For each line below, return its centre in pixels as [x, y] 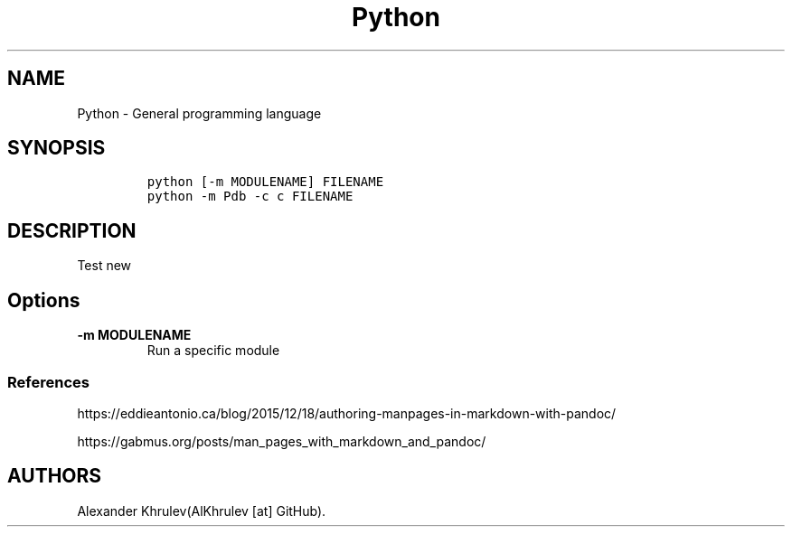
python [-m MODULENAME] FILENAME [265, 182]
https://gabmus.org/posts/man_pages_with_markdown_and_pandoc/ [282, 441]
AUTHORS [55, 476]
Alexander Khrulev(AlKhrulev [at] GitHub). [202, 511]
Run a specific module [213, 351]
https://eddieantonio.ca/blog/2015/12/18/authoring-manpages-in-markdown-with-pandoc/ [347, 413]
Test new [104, 266]
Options [44, 300]
